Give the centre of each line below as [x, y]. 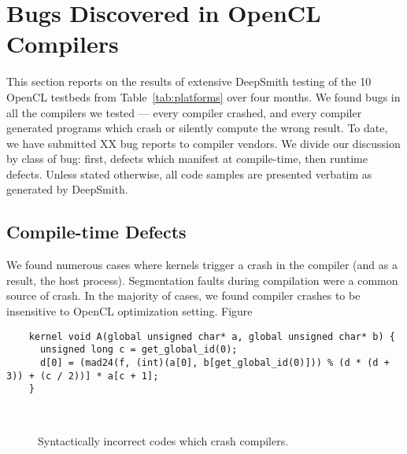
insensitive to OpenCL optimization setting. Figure [129, 311]
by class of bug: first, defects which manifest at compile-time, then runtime [187, 159]
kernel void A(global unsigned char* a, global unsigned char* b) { [212, 336]
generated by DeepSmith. [67, 189]
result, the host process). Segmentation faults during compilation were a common [202, 280]
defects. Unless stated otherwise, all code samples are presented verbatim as [189, 173]
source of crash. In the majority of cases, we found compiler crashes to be [183, 295]
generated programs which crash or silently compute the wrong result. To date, [197, 128]
